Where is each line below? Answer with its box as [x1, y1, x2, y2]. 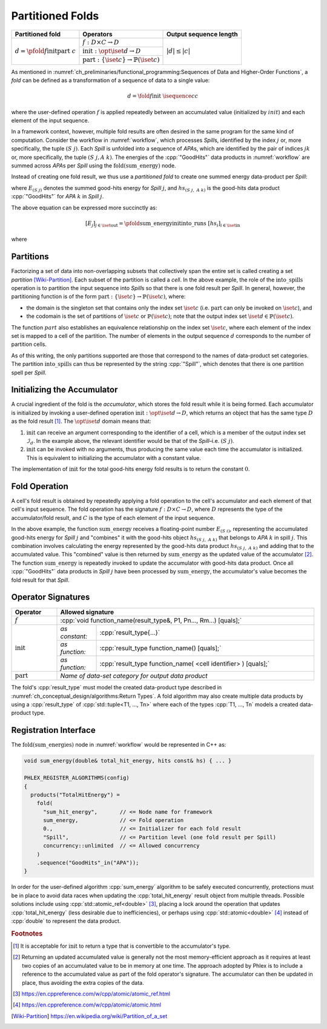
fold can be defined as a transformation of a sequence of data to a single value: [11, 76, 210, 84]
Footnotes [11, 929, 43, 937]
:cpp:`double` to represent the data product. [11, 917, 121, 925]
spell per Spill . [11, 369, 47, 376]
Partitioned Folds [11, 9, 99, 22]
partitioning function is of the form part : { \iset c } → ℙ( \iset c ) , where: [11, 293, 186, 300]
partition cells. [11, 340, 47, 348]
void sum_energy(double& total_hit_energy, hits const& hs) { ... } [24, 757, 232, 764]
